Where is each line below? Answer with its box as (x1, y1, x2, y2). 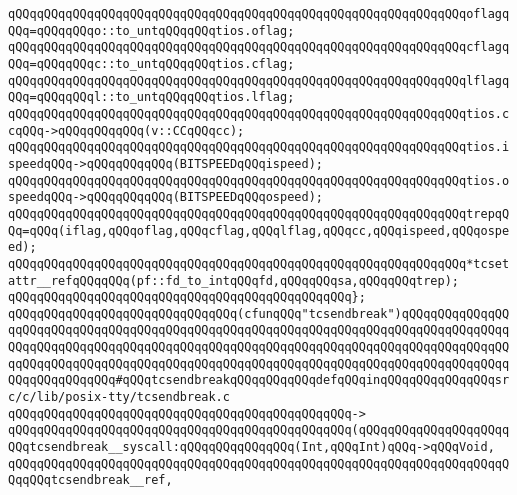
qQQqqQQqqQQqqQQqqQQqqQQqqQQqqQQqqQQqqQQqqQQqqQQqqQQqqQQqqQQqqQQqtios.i (8, 140, 510, 155)
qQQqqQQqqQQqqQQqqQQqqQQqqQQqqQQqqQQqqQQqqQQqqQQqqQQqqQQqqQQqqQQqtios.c (8, 106, 510, 121)
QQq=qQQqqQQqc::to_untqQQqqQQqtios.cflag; (8, 56, 295, 71)
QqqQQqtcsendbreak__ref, (8, 473, 173, 488)
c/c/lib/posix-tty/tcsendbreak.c (8, 390, 230, 405)
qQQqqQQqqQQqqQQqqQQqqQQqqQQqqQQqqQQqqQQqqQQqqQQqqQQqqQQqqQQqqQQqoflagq (8, 7, 510, 21)
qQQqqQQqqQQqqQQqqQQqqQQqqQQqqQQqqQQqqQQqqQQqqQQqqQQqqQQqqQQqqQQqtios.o (8, 173, 510, 188)
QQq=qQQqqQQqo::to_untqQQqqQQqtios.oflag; (8, 23, 295, 38)
